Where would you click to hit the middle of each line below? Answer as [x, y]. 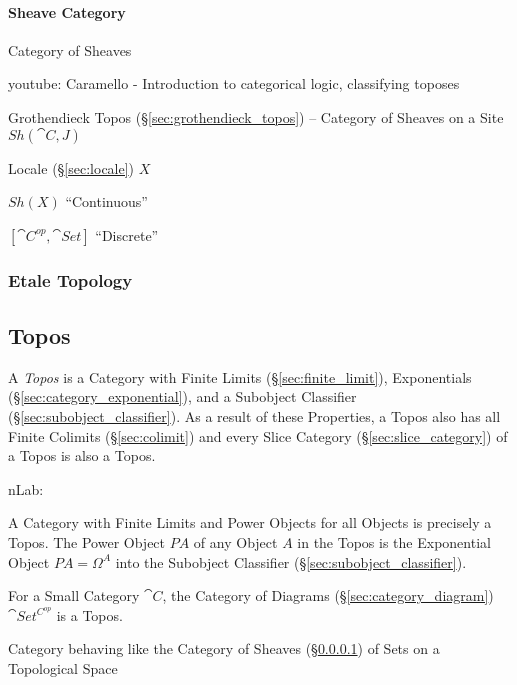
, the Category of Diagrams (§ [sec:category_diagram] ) [328, 595]
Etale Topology [70, 279]
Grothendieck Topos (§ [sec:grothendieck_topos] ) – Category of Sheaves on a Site [256, 116]
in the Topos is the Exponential [394, 541]
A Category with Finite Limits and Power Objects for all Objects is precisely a [250, 522]
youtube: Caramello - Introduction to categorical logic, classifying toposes [234, 83]
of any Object [235, 541]
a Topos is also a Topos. [82, 455]
